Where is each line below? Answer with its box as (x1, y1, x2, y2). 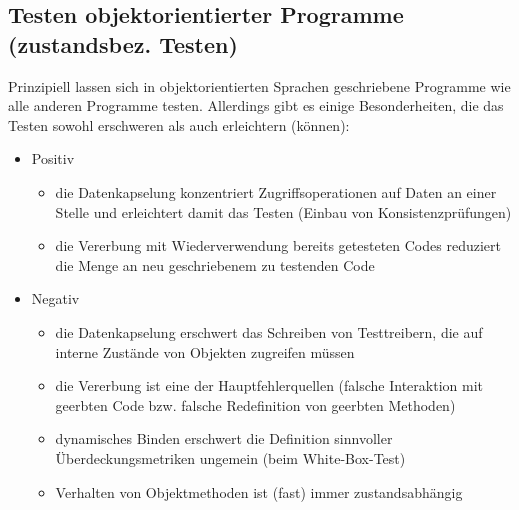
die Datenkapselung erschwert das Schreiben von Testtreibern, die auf (55, 321, 483, 342)
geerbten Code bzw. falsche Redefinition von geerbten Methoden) (55, 394, 456, 415)
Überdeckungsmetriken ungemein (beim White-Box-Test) (55, 447, 406, 468)
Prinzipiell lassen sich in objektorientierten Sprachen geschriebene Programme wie (8, 75, 511, 96)
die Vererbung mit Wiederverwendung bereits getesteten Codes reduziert (55, 235, 501, 256)
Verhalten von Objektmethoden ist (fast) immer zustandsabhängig (55, 481, 463, 502)
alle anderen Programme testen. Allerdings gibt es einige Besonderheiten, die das (8, 95, 504, 116)
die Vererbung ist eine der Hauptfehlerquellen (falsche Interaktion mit (55, 375, 483, 396)
